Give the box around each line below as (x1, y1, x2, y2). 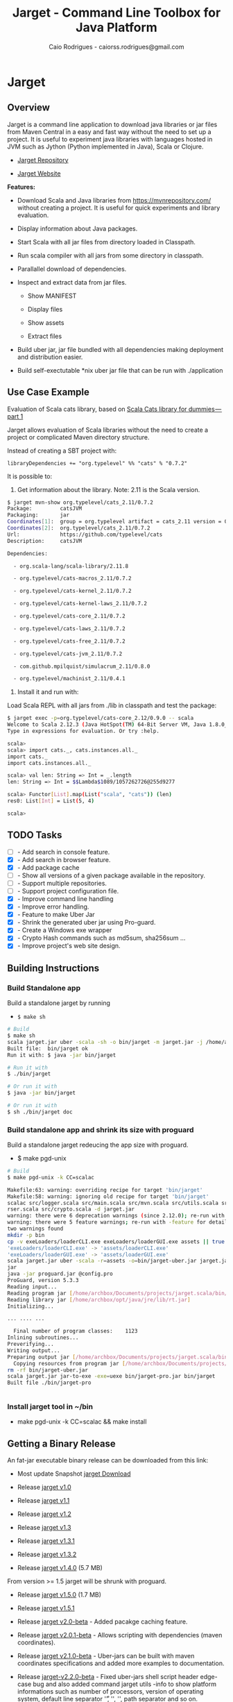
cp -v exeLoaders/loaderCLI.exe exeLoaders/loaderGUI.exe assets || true (7, 1238, 225, 1245)
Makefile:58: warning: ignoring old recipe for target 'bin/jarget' (7, 1193, 209, 1200)
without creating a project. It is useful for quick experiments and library (17, 203, 221, 212)
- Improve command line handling (17, 895, 114, 903)
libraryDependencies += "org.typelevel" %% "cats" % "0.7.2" (7, 460, 188, 466)
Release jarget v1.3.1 (17, 1537, 75, 1545)
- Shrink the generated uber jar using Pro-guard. (17, 918, 156, 927)
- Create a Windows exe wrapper (17, 926, 112, 934)
